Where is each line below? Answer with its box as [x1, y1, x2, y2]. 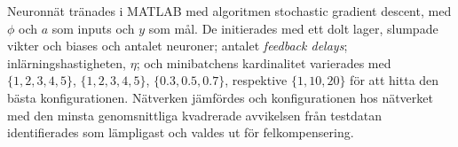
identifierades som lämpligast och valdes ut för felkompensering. [7, 123, 354, 142]
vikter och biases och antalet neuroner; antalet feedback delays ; [7, 36, 348, 55]
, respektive [225, 71, 288, 89]
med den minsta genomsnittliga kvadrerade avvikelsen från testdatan [7, 105, 382, 124]
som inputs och [51, 19, 135, 37]
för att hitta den [350, 71, 439, 89]
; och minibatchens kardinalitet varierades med [136, 53, 391, 72]
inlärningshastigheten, [7, 53, 127, 72]
